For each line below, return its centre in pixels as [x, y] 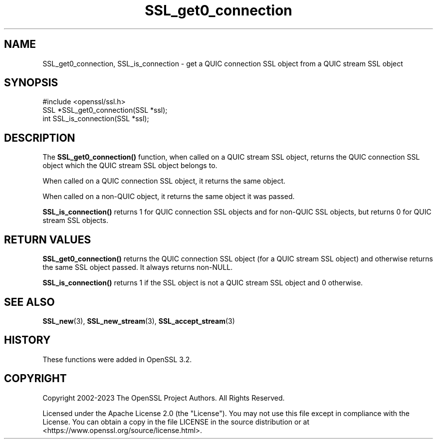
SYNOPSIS [31, 83]
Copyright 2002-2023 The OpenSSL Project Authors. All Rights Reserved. [164, 398]
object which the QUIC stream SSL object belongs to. [130, 166]
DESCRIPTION [40, 138]
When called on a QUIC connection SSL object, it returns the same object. [164, 181]
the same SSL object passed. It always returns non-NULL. [138, 267]
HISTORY [27, 340]
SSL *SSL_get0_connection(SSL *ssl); [105, 110]
